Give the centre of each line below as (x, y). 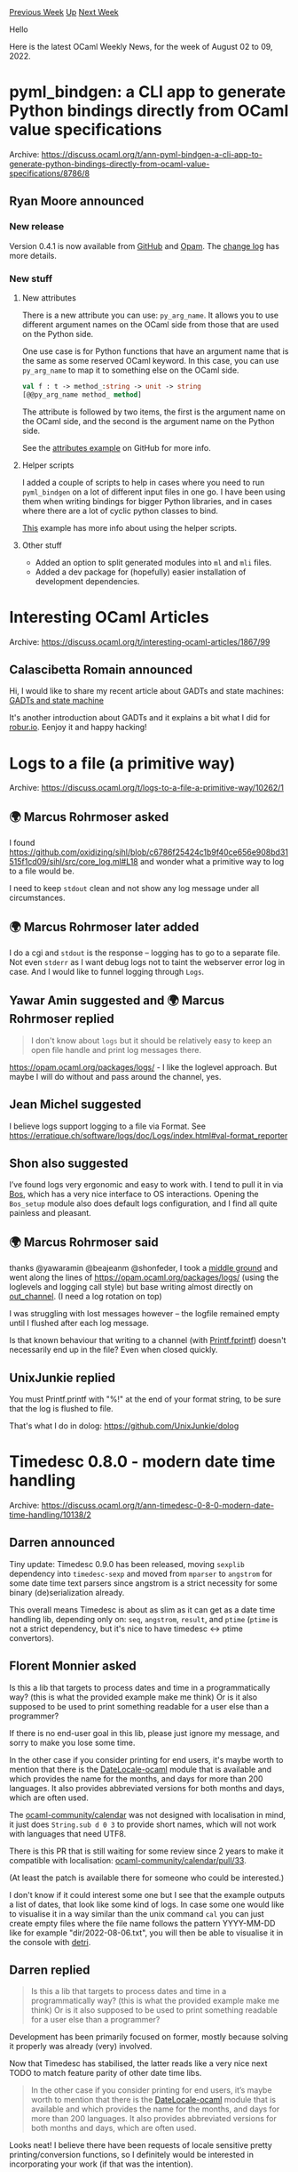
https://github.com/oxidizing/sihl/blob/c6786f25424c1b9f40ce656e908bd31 (149, 852)
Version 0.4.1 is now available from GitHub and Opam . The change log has (144, 245)
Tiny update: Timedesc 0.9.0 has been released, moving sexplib (127, 1564)
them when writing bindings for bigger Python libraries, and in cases (147, 501)
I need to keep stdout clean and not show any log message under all (134, 889)
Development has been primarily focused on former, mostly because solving (149, 2037)
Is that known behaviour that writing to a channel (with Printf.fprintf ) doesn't (148, 1340)
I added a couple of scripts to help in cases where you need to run (143, 482)
